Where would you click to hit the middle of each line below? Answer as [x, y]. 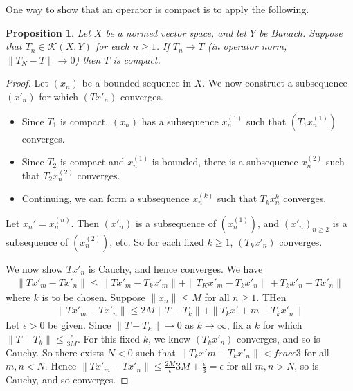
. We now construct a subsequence [275, 83]
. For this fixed [109, 338]
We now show [35, 268]
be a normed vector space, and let [176, 32]
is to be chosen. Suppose [93, 297]
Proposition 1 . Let [48, 32]
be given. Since [80, 325]
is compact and [92, 162]
